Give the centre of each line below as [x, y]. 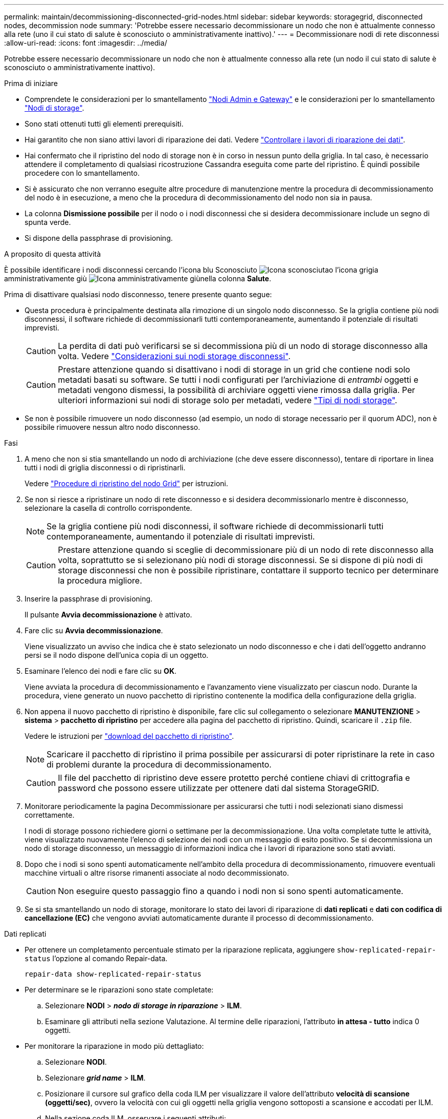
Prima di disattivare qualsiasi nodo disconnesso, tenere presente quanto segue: [138, 294]
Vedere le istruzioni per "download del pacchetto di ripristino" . [129, 736]
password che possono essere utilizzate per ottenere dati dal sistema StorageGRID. [218, 788]
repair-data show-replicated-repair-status [113, 974]
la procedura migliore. [100, 581]
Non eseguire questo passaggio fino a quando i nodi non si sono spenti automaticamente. [231, 891]
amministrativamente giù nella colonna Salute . [138, 278]
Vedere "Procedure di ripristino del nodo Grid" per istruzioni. [127, 483]
